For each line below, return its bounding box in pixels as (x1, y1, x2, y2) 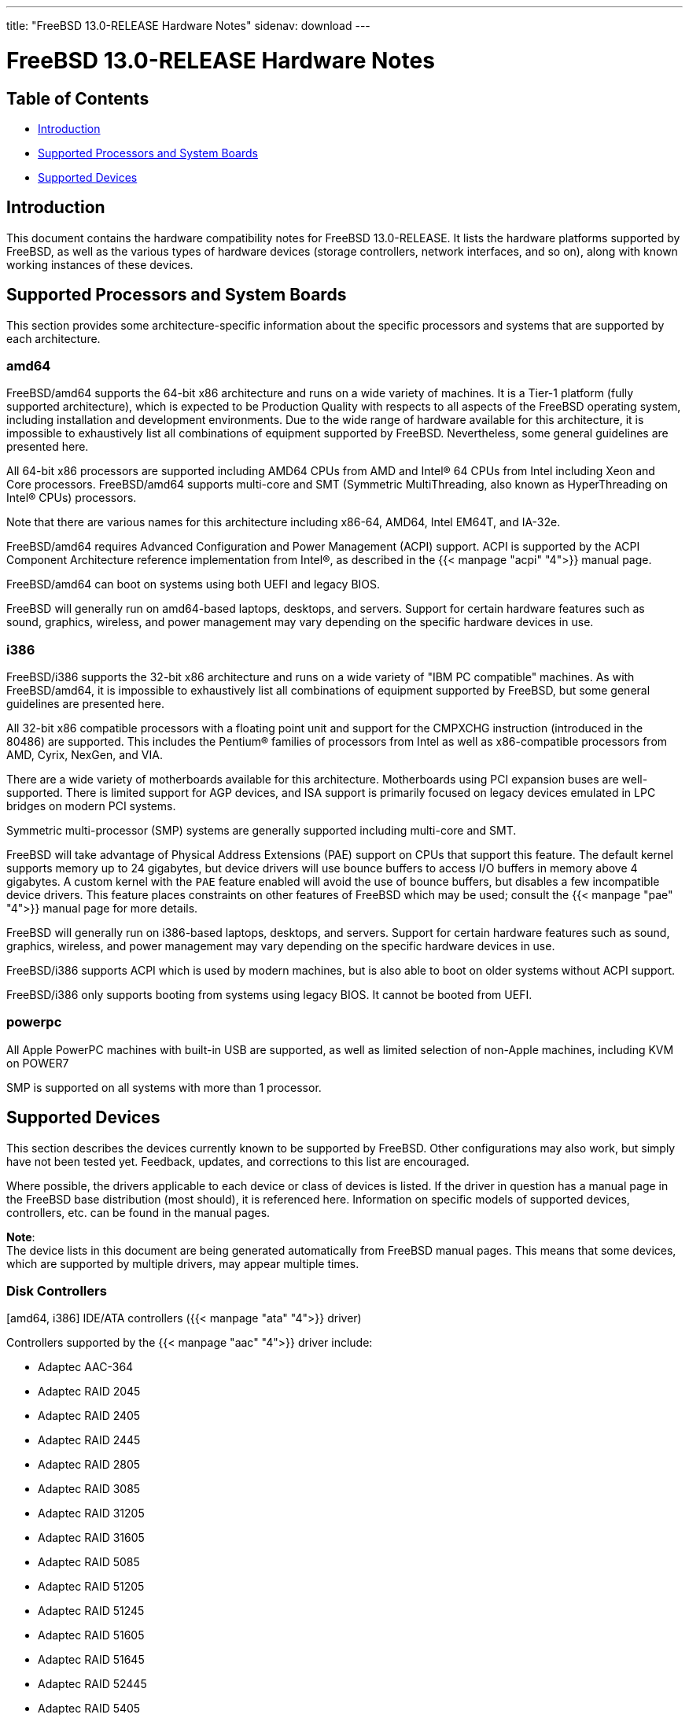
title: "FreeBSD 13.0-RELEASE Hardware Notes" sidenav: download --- (6, 19, 370, 32)
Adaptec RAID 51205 (38, 1580, 145, 1594)
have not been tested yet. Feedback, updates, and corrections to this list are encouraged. (6, 1154, 470, 1168)
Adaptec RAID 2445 (38, 1433, 141, 1447)
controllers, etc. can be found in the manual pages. (6, 1205, 271, 1219)
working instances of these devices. (6, 257, 193, 271)
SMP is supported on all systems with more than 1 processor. (6, 1080, 322, 1094)
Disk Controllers (6, 1283, 107, 1300)
